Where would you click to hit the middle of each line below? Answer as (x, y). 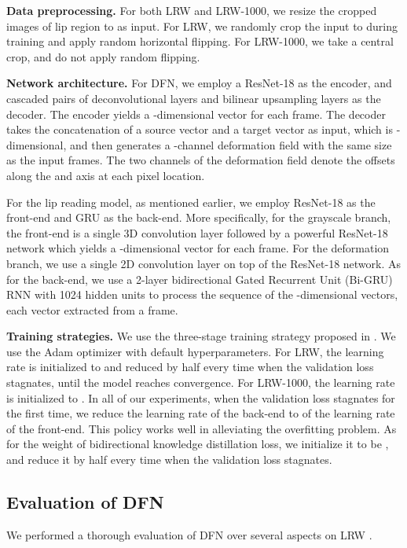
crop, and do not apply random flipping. (103, 56)
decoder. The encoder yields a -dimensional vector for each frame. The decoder (196, 114)
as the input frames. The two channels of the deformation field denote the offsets (201, 160)
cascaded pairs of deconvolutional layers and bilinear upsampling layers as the (194, 98)
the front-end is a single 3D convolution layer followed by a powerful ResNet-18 (197, 232)
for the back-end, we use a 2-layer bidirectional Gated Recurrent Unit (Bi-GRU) (200, 279)
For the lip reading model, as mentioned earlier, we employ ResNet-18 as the (191, 202)
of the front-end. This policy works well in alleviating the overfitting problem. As (202, 428)
